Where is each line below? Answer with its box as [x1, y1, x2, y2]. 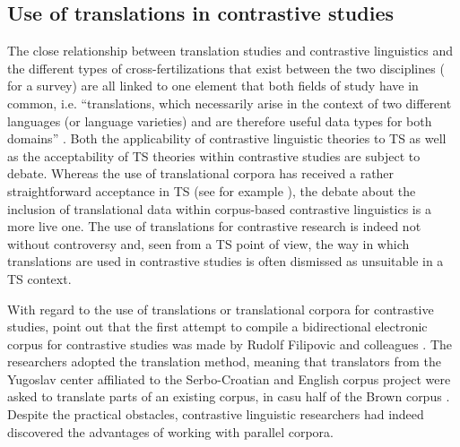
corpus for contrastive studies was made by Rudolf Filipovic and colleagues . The [7, 334, 453, 353]
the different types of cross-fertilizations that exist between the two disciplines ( [7, 58, 445, 77]
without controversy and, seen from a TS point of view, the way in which [7, 234, 410, 253]
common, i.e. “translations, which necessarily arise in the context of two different [7, 93, 452, 112]
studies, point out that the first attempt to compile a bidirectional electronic [7, 317, 428, 336]
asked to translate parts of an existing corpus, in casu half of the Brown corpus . [7, 387, 450, 406]
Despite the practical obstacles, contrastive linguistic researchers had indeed [7, 405, 424, 424]
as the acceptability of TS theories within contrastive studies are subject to [7, 146, 421, 165]
